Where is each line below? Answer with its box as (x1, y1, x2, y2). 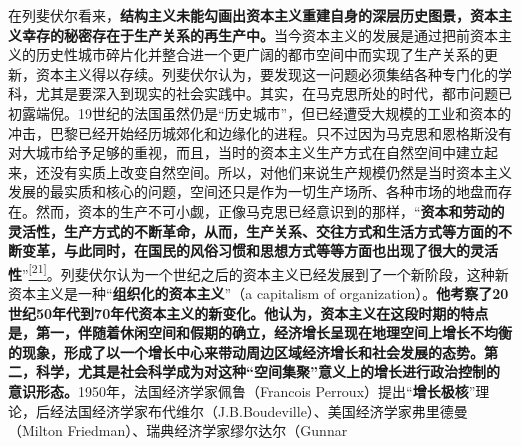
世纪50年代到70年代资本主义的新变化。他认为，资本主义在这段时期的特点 (8, 302, 489, 323)
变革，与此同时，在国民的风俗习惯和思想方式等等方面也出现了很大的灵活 (21, 240, 498, 261)
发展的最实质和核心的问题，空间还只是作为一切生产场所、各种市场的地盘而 (8, 181, 498, 202)
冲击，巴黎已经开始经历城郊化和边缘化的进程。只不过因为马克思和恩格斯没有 (8, 122, 512, 143)
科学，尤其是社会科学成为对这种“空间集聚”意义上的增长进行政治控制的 (35, 361, 500, 382)
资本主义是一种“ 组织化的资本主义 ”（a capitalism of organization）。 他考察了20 (8, 282, 509, 303)
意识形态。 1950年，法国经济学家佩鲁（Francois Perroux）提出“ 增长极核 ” (8, 380, 476, 401)
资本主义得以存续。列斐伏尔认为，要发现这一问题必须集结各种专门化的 (35, 63, 498, 84)
